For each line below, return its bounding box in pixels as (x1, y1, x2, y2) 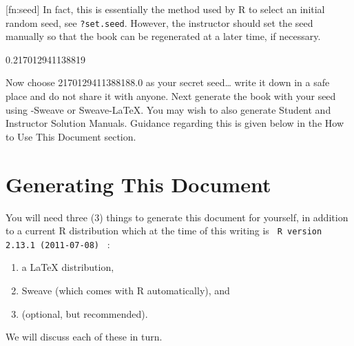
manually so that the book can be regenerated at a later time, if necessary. (6, 29, 321, 43)
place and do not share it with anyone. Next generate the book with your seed (6, 89, 336, 103)
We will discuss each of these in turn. (6, 329, 163, 344)
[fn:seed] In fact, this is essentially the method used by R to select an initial (6, 2, 325, 16)
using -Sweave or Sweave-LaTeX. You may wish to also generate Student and (6, 102, 331, 116)
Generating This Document (6, 170, 271, 198)
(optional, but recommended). (21, 306, 148, 320)
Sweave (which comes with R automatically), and (21, 283, 230, 298)
